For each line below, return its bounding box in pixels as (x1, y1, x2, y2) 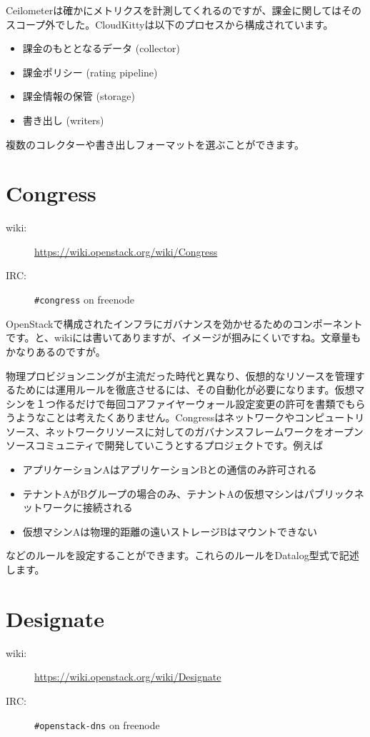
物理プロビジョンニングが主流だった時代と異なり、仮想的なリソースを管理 (6, 368, 355, 383)
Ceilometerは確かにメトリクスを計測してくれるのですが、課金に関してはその (6, 3, 361, 17)
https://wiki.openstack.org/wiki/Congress (34, 244, 218, 259)
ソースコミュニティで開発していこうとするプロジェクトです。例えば (6, 438, 324, 453)
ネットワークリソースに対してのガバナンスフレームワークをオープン (45, 423, 364, 438)
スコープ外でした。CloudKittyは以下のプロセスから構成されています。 (6, 16, 334, 31)
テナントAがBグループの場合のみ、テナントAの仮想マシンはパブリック (22, 486, 354, 501)
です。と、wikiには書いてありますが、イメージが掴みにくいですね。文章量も (6, 330, 361, 345)
